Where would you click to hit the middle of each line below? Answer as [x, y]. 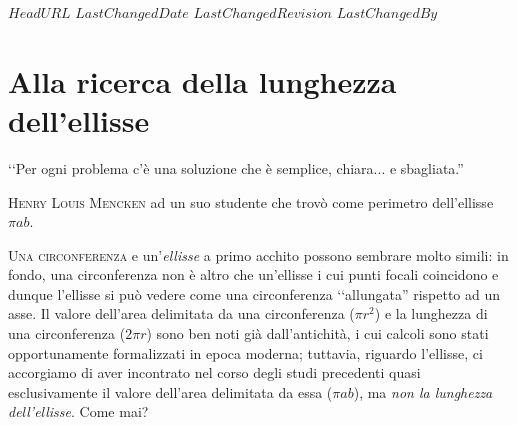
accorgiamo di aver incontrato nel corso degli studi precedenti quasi [214, 372]
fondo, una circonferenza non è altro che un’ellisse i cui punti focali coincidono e [253, 274]
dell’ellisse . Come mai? [78, 411]
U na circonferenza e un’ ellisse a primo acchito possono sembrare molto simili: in [258, 254]
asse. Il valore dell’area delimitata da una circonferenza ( [181, 313]
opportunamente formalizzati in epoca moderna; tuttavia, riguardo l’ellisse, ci [245, 352]
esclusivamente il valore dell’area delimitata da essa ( [170, 391]
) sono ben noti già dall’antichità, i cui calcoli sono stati [317, 333]
